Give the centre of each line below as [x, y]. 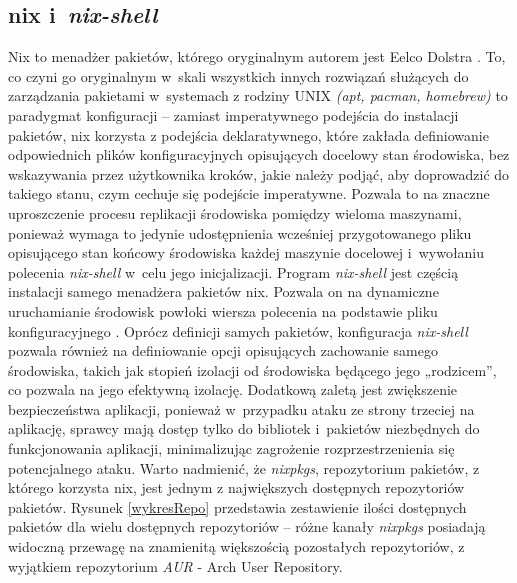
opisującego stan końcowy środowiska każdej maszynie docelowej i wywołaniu [246, 252]
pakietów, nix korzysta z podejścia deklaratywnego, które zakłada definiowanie [248, 134]
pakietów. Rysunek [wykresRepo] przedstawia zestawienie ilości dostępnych [237, 506]
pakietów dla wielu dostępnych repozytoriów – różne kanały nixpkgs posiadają [247, 526]
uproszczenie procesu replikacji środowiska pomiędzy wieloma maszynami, [235, 212]
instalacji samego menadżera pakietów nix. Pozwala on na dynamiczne [223, 291]
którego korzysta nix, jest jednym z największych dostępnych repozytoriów [236, 487]
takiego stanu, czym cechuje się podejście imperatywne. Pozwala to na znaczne [249, 193]
